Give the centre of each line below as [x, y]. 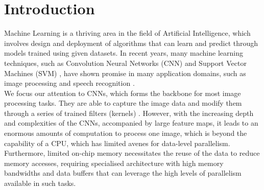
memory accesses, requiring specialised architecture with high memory [114, 163]
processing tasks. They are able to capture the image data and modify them [123, 103]
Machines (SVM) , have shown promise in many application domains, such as [125, 73]
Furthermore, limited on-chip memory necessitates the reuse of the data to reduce [132, 153]
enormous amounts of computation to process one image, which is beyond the [126, 133]
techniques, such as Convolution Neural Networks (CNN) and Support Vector [125, 63]
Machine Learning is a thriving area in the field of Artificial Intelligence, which [127, 33]
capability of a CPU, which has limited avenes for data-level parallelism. [117, 143]
